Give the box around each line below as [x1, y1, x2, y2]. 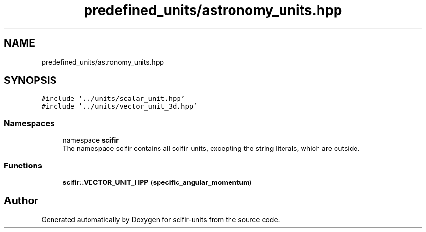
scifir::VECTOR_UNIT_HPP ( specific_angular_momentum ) [62, 178, 252, 186]
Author [4, 195, 38, 207]
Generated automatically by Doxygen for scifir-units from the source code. [41, 215, 280, 224]
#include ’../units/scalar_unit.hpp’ [41, 95, 185, 103]
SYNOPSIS [4, 74, 57, 87]
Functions [4, 160, 42, 170]
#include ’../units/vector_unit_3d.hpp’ [41, 102, 197, 111]
